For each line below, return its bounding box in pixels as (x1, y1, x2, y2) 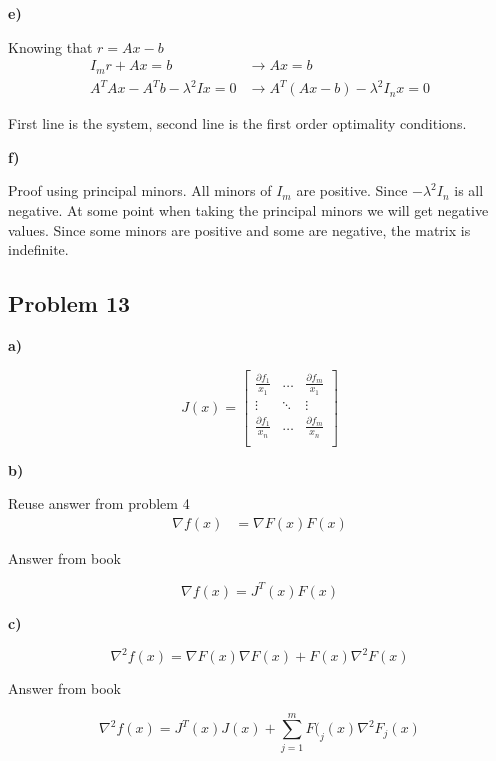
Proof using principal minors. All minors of (8, 180, 272, 201)
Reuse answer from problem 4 (8, 493, 190, 514)
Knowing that (8, 36, 93, 57)
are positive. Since (296, 180, 408, 201)
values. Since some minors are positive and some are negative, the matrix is (8, 219, 471, 240)
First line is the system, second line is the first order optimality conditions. (8, 113, 467, 134)
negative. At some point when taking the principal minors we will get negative (8, 199, 489, 220)
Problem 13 (8, 288, 131, 319)
